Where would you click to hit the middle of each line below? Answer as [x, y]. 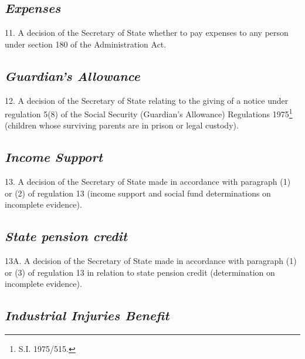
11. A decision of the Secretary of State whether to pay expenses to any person [147, 33]
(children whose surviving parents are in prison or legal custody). [122, 125]
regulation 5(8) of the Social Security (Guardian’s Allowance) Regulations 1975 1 [149, 113]
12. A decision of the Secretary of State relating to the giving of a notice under [147, 100]
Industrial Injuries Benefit [87, 315]
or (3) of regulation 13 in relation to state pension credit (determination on [140, 272]
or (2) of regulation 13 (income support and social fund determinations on [138, 193]
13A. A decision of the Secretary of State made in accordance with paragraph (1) [151, 261]
